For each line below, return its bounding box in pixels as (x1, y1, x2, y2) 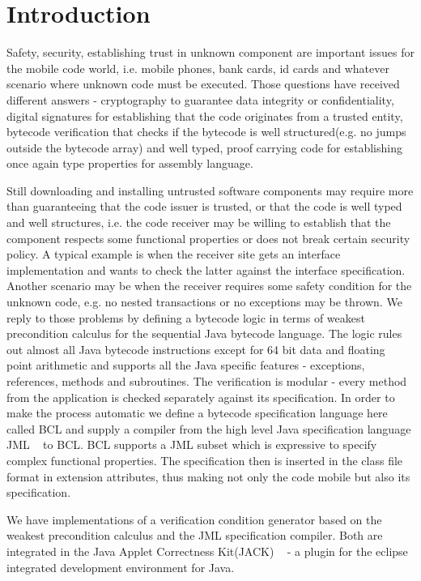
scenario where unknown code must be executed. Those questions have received (6, 75, 400, 92)
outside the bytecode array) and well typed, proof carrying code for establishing (6, 139, 402, 156)
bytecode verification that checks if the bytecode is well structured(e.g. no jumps (6, 123, 406, 140)
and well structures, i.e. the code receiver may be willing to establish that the (6, 214, 391, 231)
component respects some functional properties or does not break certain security (6, 229, 410, 246)
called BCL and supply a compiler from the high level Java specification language (6, 420, 411, 437)
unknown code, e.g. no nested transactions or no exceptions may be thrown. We (6, 293, 402, 310)
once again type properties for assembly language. (6, 155, 253, 172)
